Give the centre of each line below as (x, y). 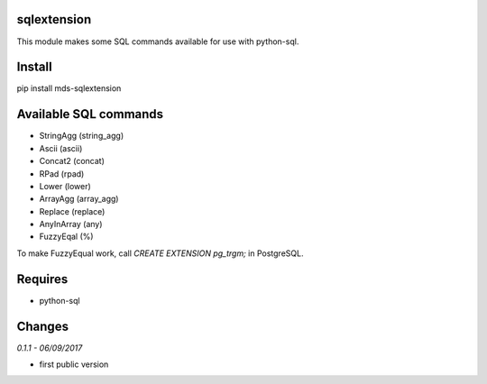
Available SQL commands (90, 114)
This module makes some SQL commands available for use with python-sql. (158, 41)
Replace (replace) (72, 211)
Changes (43, 326)
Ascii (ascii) (61, 148)
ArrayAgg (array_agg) (79, 199)
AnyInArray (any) (71, 224)
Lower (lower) (65, 186)
